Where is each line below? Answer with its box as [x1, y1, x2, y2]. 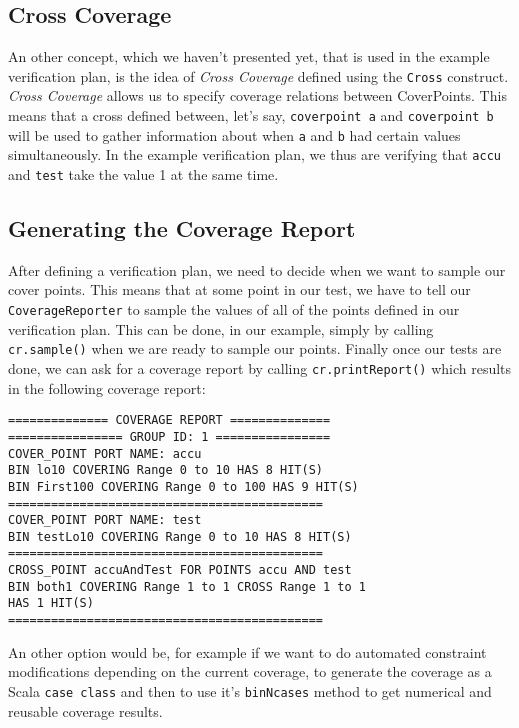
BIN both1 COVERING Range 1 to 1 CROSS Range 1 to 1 [8, 579, 366, 594]
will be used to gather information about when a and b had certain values [8, 124, 461, 145]
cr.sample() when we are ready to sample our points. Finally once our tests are [8, 338, 502, 359]
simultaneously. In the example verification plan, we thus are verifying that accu [8, 144, 501, 165]
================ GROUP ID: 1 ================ [8, 429, 331, 444]
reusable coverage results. [8, 700, 163, 721]
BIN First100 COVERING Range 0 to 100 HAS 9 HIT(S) [8, 479, 359, 494]
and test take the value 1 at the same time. [8, 164, 279, 185]
